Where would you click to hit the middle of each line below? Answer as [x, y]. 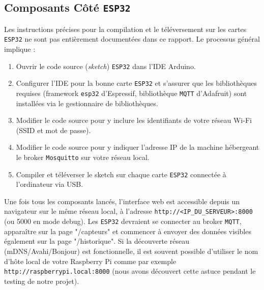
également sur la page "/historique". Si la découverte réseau [97, 241]
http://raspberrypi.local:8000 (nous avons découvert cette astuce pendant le [130, 271]
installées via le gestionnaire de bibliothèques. [87, 103]
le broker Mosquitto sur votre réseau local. [83, 157]
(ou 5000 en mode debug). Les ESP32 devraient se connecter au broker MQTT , [123, 221]
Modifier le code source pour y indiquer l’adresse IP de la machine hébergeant [138, 147]
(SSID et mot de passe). [53, 130]
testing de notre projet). [42, 281]
